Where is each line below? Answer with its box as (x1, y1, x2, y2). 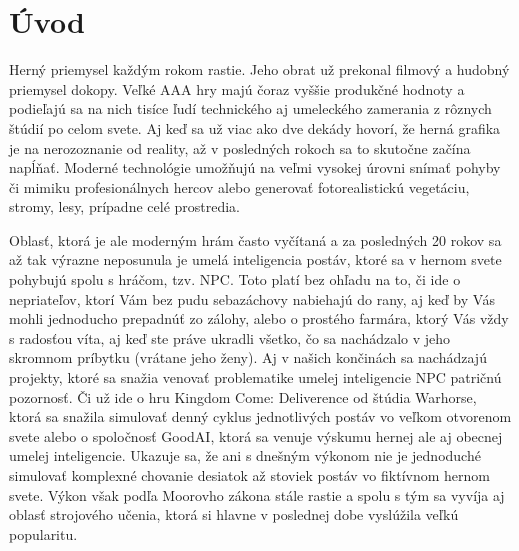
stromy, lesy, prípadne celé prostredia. (9, 196, 241, 217)
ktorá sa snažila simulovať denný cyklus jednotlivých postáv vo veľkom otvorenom (9, 406, 512, 427)
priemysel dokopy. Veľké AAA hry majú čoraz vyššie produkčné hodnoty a (9, 78, 465, 99)
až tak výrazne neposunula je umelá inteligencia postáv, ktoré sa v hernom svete (9, 249, 502, 270)
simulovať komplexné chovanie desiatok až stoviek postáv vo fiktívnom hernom (9, 465, 490, 485)
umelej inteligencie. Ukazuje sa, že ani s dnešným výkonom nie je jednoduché (9, 445, 481, 466)
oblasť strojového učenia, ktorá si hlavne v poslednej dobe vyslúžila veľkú (9, 504, 459, 525)
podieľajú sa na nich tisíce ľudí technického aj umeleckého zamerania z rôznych (9, 98, 492, 119)
